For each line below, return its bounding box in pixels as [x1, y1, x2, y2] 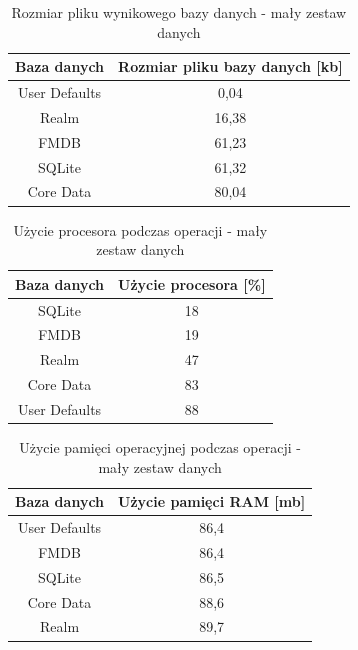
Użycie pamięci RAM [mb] [118, 491, 306, 512]
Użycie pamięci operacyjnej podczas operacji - [19, 437, 301, 457]
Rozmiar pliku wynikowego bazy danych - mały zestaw [11, 2, 347, 22]
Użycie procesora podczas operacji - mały [13, 219, 268, 240]
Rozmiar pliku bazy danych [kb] [118, 56, 343, 77]
